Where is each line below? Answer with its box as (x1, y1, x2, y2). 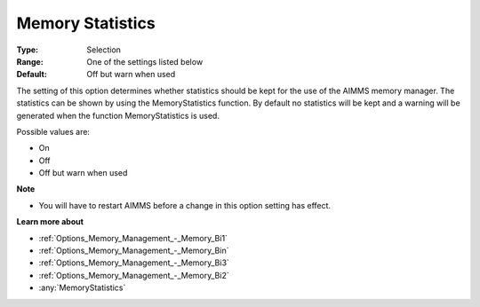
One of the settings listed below (86, 56, 204, 67)
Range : (16, 56, 44, 67)
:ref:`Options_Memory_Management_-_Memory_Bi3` (38, 257, 230, 268)
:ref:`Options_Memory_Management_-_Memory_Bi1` (38, 232, 228, 243)
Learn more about (16, 216, 84, 227)
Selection (86, 44, 122, 55)
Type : (16, 44, 39, 55)
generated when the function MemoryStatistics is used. (16, 110, 220, 121)
